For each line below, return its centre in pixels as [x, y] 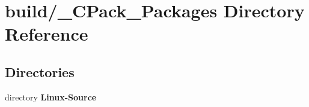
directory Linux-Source [51, 97]
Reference [47, 34]
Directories [40, 71]
